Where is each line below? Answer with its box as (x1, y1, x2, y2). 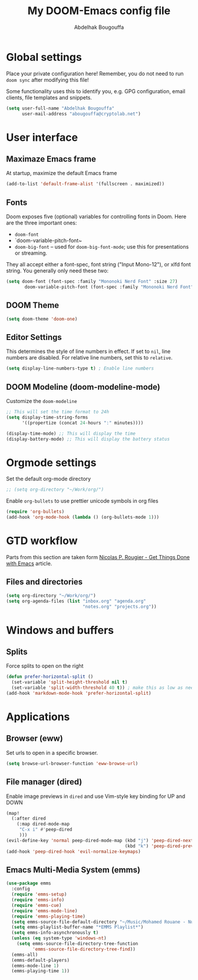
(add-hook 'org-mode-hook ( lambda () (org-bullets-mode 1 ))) (6, 514, 160, 520)
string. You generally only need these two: (6, 267, 109, 275)
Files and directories (6, 577, 83, 587)
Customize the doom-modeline (6, 398, 78, 405)
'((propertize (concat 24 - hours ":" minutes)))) (21, 420, 144, 425)
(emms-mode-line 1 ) (11, 962, 60, 969)
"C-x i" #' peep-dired (19, 827, 72, 833)
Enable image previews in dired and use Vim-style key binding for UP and (6, 793, 186, 800)
